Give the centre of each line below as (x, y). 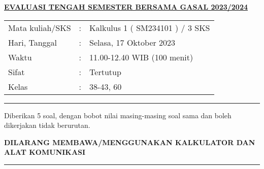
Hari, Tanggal (33, 42)
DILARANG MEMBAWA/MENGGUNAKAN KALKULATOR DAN (130, 142)
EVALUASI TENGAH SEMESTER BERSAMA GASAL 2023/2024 (126, 7)
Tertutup (105, 72)
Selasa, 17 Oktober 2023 (133, 42)
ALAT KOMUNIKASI (45, 152)
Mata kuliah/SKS (40, 27)
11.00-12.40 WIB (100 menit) (141, 57)
